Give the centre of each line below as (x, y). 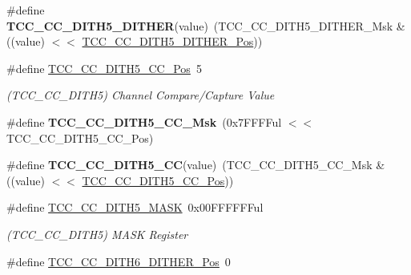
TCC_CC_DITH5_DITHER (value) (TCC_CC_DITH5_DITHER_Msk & (206, 25)
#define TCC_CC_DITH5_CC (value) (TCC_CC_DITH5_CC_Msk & (196, 165)
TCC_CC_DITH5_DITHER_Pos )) (172, 41)
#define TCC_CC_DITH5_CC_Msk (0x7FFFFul (144, 121)
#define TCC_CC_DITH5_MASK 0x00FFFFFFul (135, 207)
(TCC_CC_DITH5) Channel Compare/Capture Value (141, 95)
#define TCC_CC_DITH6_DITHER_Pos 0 (119, 261)
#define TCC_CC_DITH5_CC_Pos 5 (104, 68)
